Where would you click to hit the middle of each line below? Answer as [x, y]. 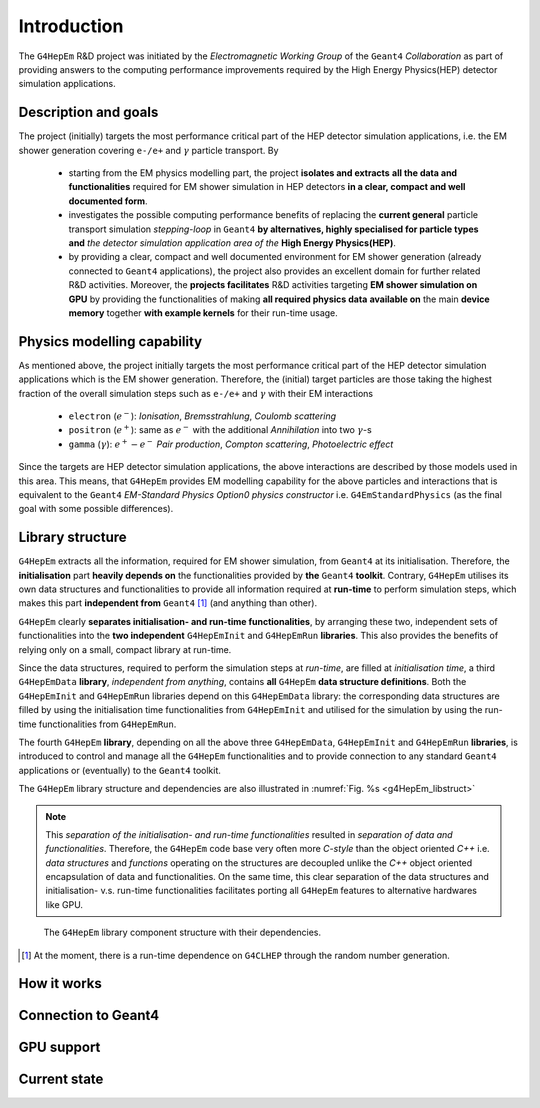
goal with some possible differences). [96, 509]
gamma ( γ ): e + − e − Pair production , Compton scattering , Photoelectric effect [231, 443]
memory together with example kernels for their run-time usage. [203, 312]
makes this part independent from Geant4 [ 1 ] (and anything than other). [168, 603]
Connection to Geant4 [89, 1015]
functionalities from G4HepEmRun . [107, 724]
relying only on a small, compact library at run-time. [125, 649]
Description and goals [88, 112]
